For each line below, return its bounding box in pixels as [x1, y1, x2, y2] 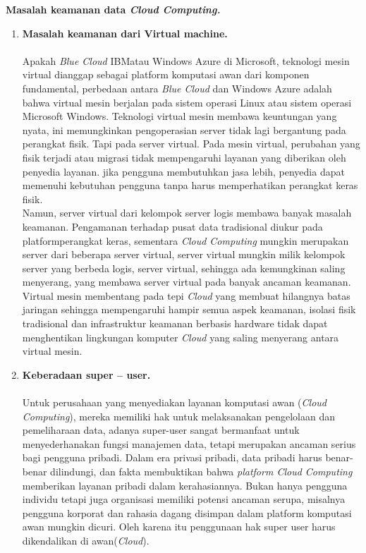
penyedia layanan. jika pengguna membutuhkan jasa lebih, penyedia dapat [22, 164, 345, 178]
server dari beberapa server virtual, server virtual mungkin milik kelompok [22, 247, 346, 262]
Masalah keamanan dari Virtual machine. [22, 25, 228, 40]
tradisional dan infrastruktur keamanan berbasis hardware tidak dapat [22, 316, 328, 331]
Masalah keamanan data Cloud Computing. [6, 2, 221, 16]
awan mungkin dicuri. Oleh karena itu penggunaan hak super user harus [22, 519, 336, 534]
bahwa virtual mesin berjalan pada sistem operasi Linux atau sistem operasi [22, 95, 352, 109]
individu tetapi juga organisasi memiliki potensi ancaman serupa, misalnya [22, 492, 346, 506]
